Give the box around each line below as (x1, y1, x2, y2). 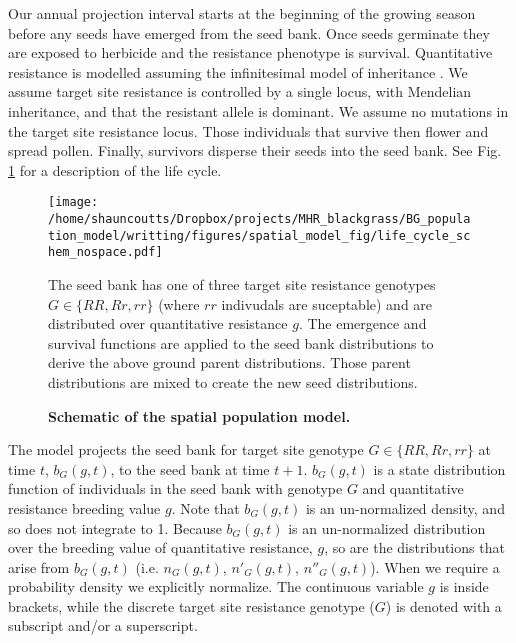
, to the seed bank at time (110, 458, 270, 479)
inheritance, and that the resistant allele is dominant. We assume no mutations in (8, 100, 509, 121)
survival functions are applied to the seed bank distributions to (48, 332, 434, 353)
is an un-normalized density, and (305, 497, 505, 518)
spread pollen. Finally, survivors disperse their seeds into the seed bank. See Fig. (8, 140, 502, 161)
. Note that (171, 497, 240, 518)
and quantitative (362, 478, 464, 499)
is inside (439, 576, 489, 597)
